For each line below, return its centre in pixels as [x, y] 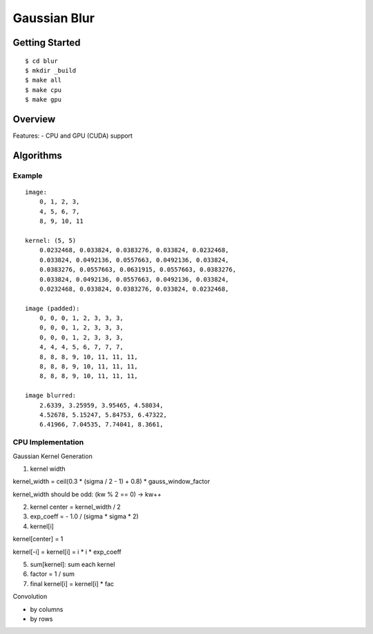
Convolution [30, 597]
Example [28, 175]
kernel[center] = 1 [38, 539]
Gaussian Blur [54, 18]
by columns [47, 609]
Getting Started [47, 43]
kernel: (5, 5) [51, 240]
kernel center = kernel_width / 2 [75, 507]
